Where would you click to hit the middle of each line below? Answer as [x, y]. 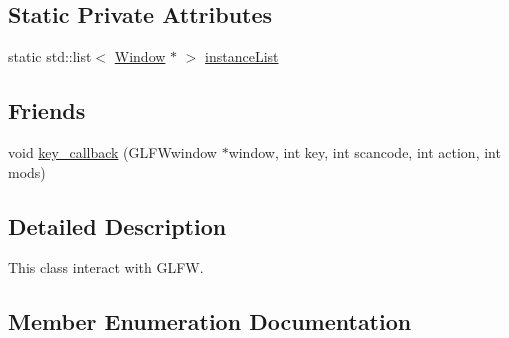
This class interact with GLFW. [106, 267]
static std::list [50, 56]
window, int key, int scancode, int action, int [364, 152]
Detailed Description [117, 225]
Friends [47, 110]
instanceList [242, 56]
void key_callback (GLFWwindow [112, 152]
